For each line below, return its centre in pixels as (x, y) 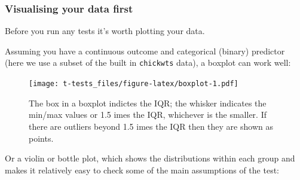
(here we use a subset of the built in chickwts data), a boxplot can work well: (148, 62)
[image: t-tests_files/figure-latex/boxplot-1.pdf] (134, 84)
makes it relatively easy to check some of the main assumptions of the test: (142, 170)
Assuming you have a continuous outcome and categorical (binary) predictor (145, 51)
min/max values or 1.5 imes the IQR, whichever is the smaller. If (148, 115)
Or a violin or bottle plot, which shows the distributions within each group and (150, 158)
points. (41, 138)
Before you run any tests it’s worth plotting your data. (105, 31)
